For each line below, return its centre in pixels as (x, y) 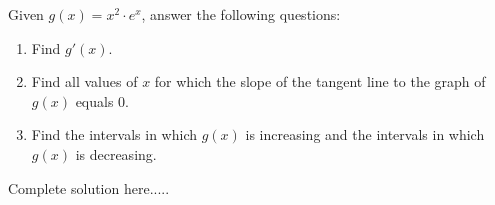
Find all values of (84, 81)
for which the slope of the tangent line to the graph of (320, 81)
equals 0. (102, 100)
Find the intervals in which (114, 134)
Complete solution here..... (89, 187)
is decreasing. (116, 153)
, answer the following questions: (241, 14)
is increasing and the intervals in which (365, 134)
